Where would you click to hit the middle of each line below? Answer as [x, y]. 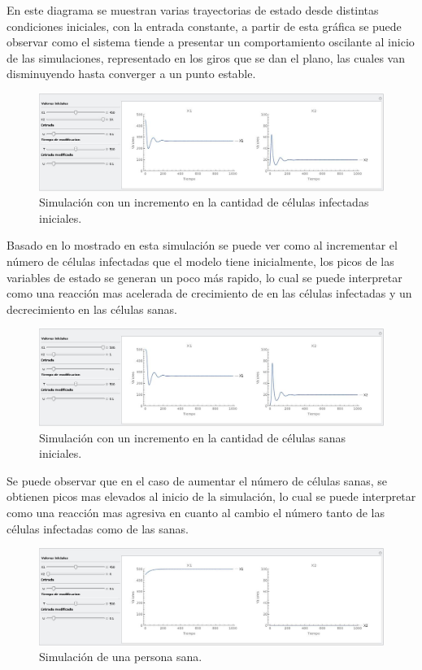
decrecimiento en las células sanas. [92, 309]
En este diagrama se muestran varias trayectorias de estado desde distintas [193, 10]
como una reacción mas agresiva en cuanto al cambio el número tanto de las [196, 512]
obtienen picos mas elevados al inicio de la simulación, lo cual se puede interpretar [211, 496]
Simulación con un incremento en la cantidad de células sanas [193, 437]
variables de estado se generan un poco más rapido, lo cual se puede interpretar [204, 277]
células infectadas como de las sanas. [98, 528]
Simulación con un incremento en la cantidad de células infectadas [204, 202]
